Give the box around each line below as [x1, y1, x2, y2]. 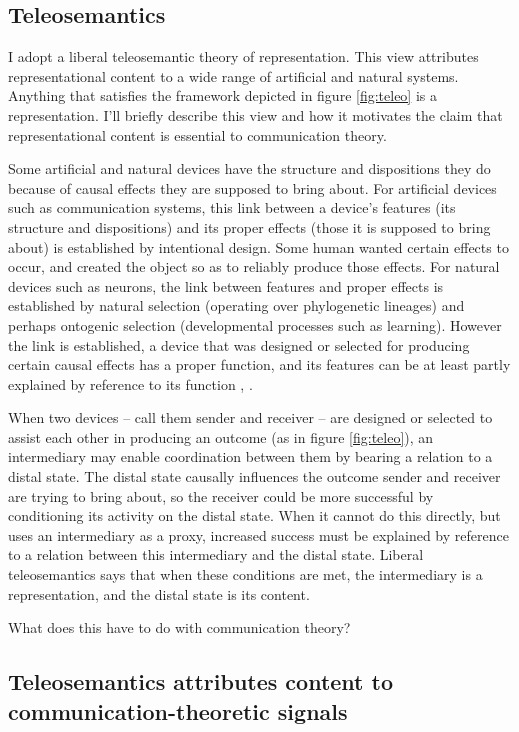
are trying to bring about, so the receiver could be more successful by [8, 485, 434, 506]
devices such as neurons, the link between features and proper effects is [8, 275, 444, 296]
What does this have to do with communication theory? [8, 617, 351, 638]
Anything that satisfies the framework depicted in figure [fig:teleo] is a [8, 85, 437, 106]
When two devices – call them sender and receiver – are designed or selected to [8, 407, 493, 428]
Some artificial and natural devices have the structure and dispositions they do [8, 158, 491, 179]
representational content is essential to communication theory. [8, 124, 387, 145]
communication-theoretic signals [8, 695, 348, 726]
